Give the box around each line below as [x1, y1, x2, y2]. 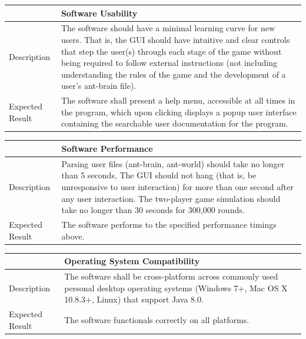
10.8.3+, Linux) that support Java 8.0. [64, 293, 204, 305]
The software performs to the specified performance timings [61, 218, 277, 230]
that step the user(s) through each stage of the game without [61, 45, 282, 57]
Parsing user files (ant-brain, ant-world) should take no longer [61, 157, 285, 169]
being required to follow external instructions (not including [61, 56, 277, 69]
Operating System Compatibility [64, 255, 200, 267]
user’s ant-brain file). [61, 79, 137, 92]
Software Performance [61, 142, 153, 154]
